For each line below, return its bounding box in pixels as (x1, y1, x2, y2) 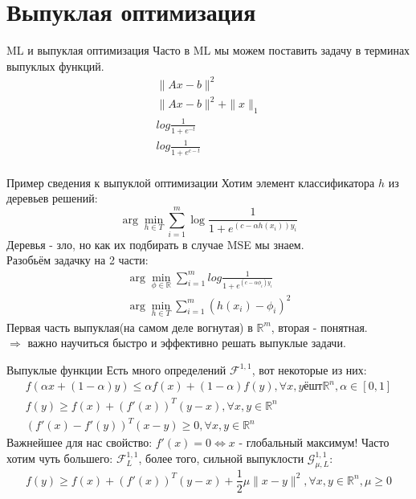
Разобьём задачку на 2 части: (6, 252, 149, 268)
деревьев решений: (6, 190, 98, 207)
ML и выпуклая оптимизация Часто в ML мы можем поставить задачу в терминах (6, 42, 410, 59)
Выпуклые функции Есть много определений (6, 361, 226, 378)
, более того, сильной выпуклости (138, 449, 304, 466)
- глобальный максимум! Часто (239, 434, 389, 451)
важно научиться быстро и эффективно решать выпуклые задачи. (27, 334, 346, 351)
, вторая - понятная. (271, 318, 368, 335)
